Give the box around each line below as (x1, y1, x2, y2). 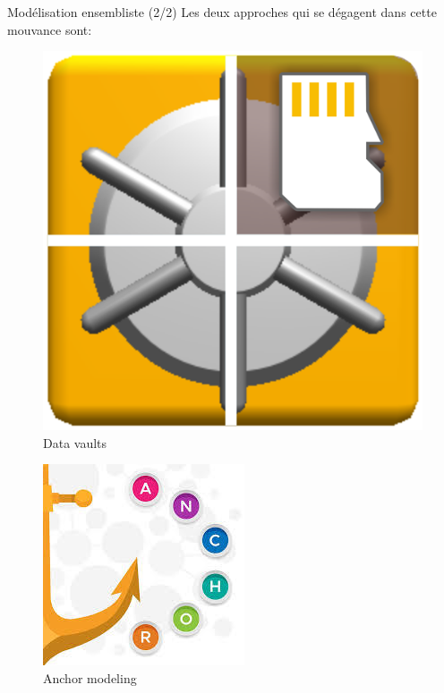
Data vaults (43, 433, 107, 452)
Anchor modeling (43, 668, 137, 687)
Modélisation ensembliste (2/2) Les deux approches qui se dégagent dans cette (7, 3, 437, 21)
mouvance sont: (7, 20, 92, 38)
